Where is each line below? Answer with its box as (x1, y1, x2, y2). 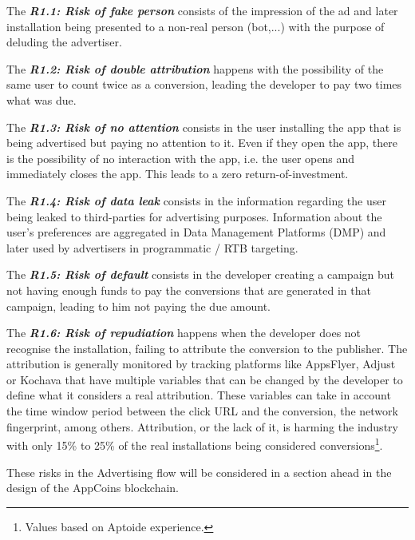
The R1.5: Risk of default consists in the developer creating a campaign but (6, 266, 394, 283)
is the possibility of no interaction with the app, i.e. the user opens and (6, 149, 355, 166)
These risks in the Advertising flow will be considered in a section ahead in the (6, 463, 392, 480)
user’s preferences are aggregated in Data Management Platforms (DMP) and (6, 224, 386, 240)
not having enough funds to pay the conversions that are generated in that (6, 281, 371, 298)
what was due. (6, 91, 77, 108)
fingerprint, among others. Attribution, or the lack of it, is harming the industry (6, 418, 398, 435)
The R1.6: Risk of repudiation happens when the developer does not (6, 324, 362, 341)
